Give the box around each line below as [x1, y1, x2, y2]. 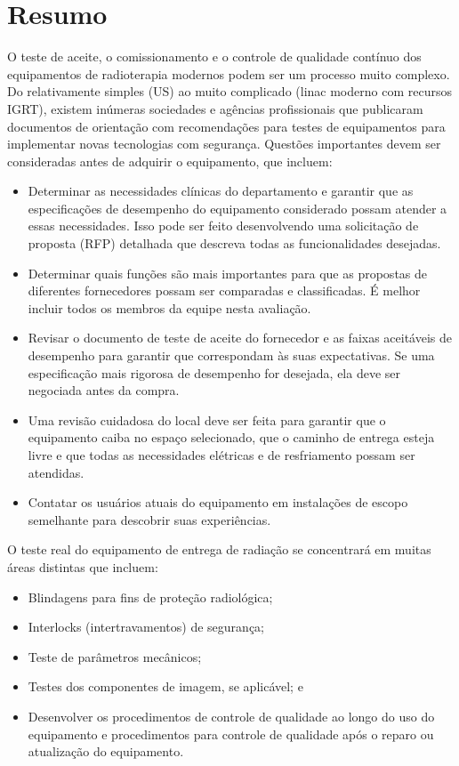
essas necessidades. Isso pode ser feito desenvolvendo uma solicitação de [28, 216, 419, 235]
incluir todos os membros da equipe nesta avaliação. [28, 298, 311, 317]
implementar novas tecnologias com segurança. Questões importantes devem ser [7, 134, 441, 153]
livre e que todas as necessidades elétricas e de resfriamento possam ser [28, 446, 415, 464]
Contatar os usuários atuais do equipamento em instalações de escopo [28, 493, 408, 512]
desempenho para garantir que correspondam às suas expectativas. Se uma [28, 346, 435, 365]
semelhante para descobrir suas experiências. [28, 510, 271, 528]
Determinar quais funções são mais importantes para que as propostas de [28, 263, 428, 282]
